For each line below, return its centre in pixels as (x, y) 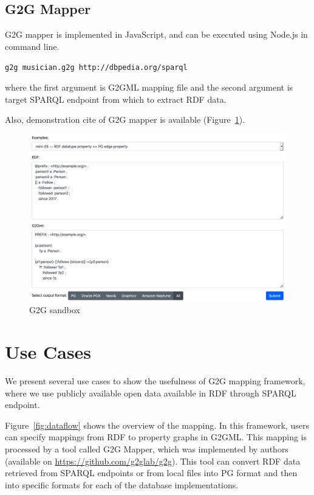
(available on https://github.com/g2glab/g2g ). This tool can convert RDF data (153, 461)
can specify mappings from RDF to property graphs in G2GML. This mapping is (156, 437)
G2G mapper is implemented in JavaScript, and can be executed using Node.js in (156, 34)
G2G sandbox (55, 310)
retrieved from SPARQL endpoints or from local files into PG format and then (151, 473)
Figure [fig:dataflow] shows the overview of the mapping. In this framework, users (157, 425)
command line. (32, 46)
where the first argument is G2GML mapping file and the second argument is (149, 87)
